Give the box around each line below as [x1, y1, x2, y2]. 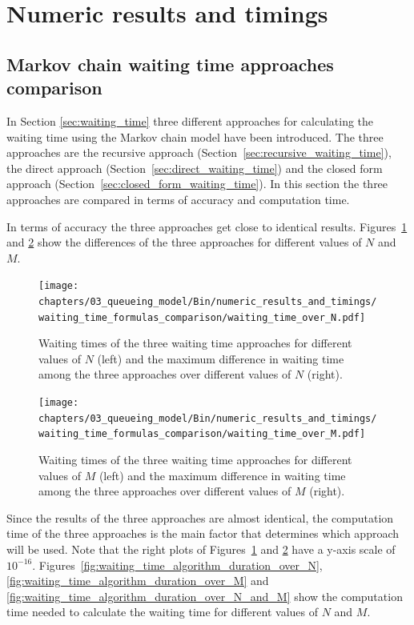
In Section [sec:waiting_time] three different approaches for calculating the [6, 112, 374, 129]
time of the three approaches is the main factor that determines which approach [6, 525, 400, 542]
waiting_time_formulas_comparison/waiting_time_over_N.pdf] [38, 311, 366, 323]
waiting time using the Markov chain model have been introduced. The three [6, 128, 384, 145]
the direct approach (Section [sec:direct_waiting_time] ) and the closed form [6, 159, 383, 176]
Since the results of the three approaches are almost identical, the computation [6, 509, 394, 526]
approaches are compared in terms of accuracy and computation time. [6, 190, 350, 207]
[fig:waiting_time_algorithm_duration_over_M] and [6, 572, 269, 589]
